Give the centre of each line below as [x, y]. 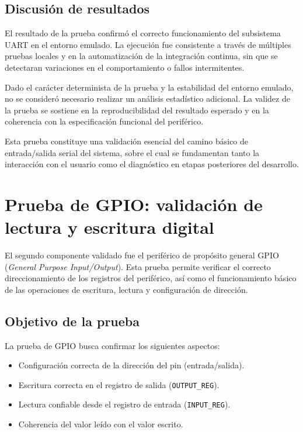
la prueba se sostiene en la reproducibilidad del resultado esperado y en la [137, 110]
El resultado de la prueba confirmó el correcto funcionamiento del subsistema [143, 33]
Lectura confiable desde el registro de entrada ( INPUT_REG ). [124, 404]
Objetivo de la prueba [72, 321]
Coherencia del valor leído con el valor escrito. [101, 424]
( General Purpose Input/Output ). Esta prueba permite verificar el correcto [138, 266]
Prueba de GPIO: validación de [134, 204]
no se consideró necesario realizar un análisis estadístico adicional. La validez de [147, 99]
